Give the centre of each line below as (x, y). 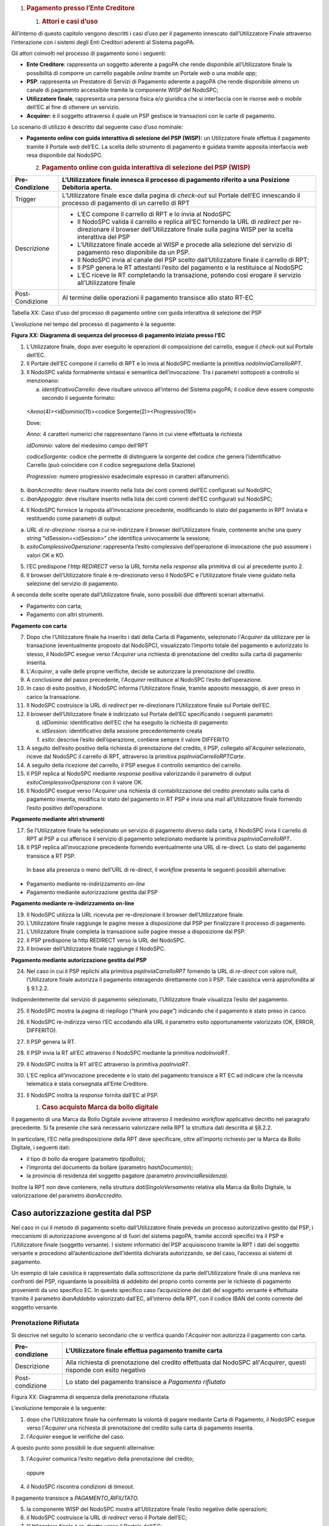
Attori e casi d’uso (70, 21)
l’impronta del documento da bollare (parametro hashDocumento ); (110, 1167)
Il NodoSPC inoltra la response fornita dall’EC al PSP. (93, 1095)
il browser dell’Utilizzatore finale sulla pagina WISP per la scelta (202, 230)
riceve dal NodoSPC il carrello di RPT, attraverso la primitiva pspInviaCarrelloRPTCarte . (136, 756)
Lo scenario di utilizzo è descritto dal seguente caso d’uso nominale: (97, 127)
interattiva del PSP (104, 237)
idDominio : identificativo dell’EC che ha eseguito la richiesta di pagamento (135, 722)
